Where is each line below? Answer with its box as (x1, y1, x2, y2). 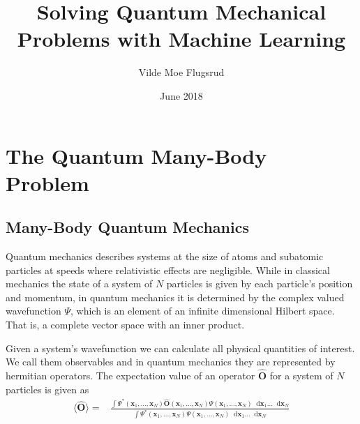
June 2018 (160, 88, 203, 103)
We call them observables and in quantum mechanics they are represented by (6, 354, 336, 369)
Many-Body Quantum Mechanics (6, 216, 249, 238)
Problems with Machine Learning (17, 24, 346, 53)
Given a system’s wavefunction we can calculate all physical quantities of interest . (6, 340, 355, 355)
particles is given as (6, 381, 89, 396)
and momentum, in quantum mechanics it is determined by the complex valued (6, 289, 345, 304)
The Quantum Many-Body (6, 141, 267, 169)
